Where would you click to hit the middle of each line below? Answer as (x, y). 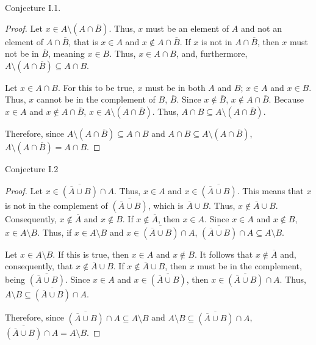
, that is (83, 41)
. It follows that (224, 254)
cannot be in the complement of (96, 99)
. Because (286, 99)
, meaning (66, 53)
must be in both (175, 87)
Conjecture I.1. (33, 7)
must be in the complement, (250, 266)
